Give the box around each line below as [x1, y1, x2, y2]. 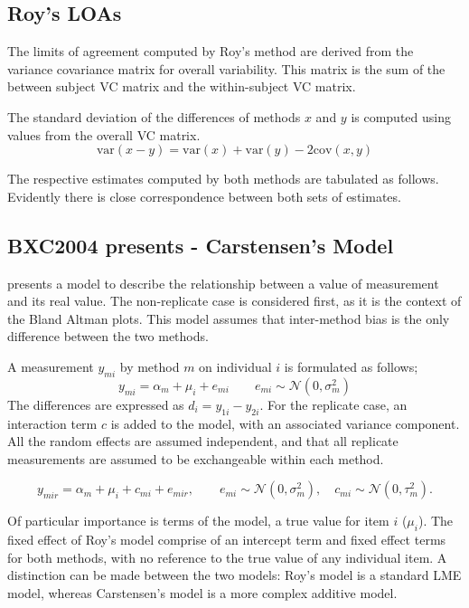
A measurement [7, 356, 94, 375]
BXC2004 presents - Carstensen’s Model [7, 231, 394, 259]
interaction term [7, 413, 98, 432]
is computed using [351, 107, 451, 126]
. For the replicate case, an [259, 394, 408, 413]
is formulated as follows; [284, 356, 418, 375]
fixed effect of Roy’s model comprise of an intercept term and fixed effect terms [7, 530, 446, 549]
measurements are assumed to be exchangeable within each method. [7, 449, 384, 468]
